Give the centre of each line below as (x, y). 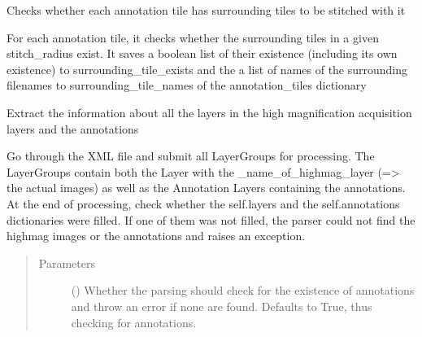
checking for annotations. (134, 322)
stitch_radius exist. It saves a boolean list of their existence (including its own (202, 53)
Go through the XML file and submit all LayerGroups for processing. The (191, 156)
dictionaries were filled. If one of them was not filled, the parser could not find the (211, 219)
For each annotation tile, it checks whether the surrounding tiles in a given (193, 37)
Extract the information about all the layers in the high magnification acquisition (209, 112)
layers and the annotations (73, 128)
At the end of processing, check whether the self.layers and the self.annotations (203, 203)
